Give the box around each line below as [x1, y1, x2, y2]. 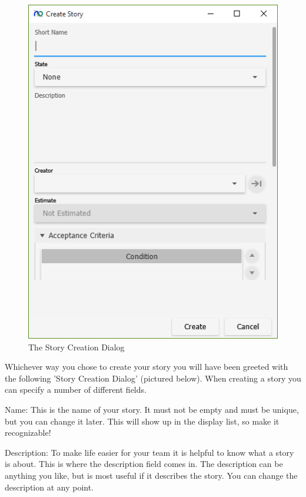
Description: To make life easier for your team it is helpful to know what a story [5, 446, 294, 458]
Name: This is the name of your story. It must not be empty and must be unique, [5, 403, 299, 415]
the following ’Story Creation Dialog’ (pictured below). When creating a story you [5, 372, 301, 384]
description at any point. [5, 481, 94, 493]
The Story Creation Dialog [28, 340, 125, 353]
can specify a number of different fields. [5, 383, 147, 396]
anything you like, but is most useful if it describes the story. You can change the [5, 469, 298, 481]
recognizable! [5, 426, 51, 439]
